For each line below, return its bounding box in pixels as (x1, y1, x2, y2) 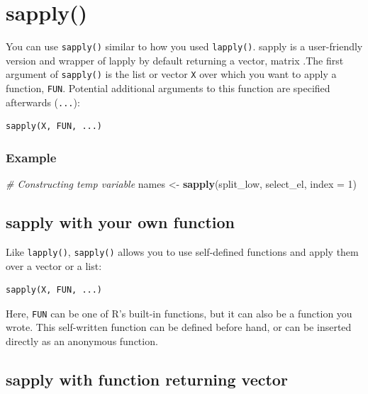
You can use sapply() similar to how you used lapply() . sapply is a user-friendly (6, 39, 363, 54)
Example (6, 148, 57, 166)
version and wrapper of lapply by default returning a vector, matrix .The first (6, 52, 344, 67)
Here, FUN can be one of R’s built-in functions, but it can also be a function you (6, 305, 352, 320)
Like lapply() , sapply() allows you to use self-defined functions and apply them (6, 244, 359, 259)
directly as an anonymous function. (6, 334, 158, 349)
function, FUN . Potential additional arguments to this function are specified (6, 81, 330, 96)
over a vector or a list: (6, 258, 102, 273)
